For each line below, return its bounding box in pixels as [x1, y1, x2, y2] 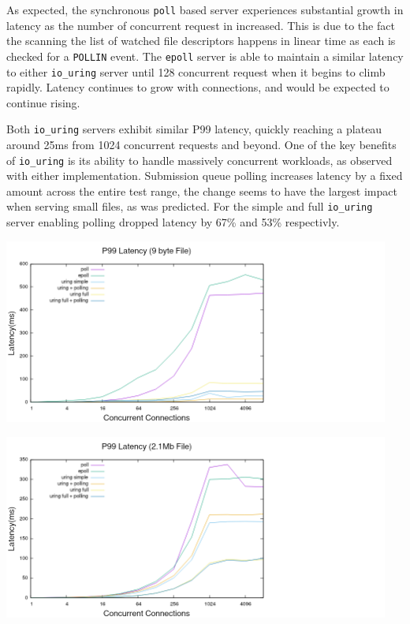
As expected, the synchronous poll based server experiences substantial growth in [6, 2, 404, 17]
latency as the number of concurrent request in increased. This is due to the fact [6, 17, 395, 33]
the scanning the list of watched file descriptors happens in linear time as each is [6, 32, 396, 49]
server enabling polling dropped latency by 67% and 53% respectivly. [6, 214, 340, 230]
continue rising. [6, 94, 80, 110]
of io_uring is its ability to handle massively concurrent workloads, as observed [6, 151, 393, 168]
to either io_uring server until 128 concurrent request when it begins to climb [6, 63, 386, 80]
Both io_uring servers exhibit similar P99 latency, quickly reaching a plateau [6, 121, 382, 137]
